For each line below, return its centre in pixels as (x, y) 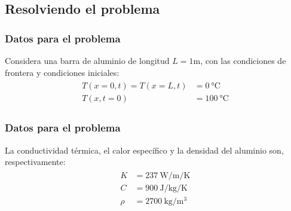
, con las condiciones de (243, 60)
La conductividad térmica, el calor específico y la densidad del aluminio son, (144, 150)
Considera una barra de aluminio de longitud (87, 60)
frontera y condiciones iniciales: (62, 72)
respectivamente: (35, 162)
